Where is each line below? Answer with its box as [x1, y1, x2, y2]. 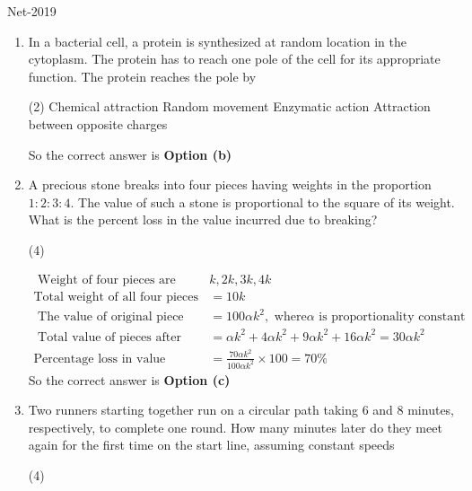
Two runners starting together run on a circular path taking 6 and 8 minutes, [28, 400, 455, 419]
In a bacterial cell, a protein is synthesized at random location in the [28, 31, 406, 50]
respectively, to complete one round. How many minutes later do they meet [28, 417, 442, 436]
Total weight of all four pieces [33, 290, 198, 303]
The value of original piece [38, 311, 184, 324]
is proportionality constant [319, 311, 466, 324]
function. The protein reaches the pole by [28, 66, 257, 85]
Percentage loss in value [33, 352, 166, 365]
